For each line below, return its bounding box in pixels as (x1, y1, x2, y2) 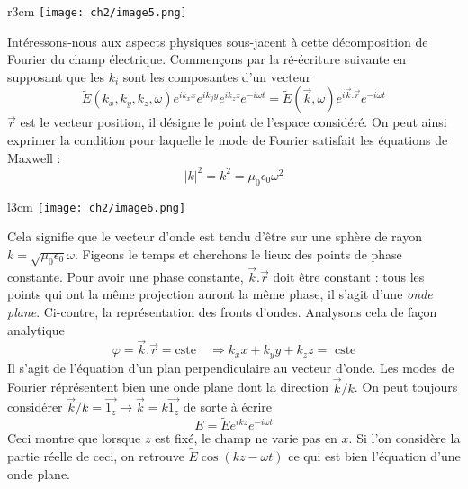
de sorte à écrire (183, 397, 272, 416)
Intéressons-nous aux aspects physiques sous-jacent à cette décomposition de (7, 32, 428, 50)
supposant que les (7, 67, 104, 86)
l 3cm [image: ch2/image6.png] (7, 196, 186, 215)
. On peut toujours (354, 377, 458, 396)
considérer (7, 397, 63, 416)
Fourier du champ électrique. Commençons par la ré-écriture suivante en (7, 50, 407, 68)
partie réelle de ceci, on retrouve (7, 447, 184, 466)
